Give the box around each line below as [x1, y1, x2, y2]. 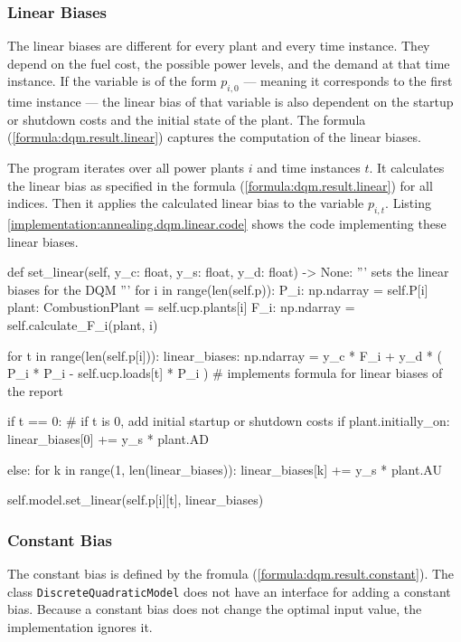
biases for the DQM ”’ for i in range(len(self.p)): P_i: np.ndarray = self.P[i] [7, 279, 428, 298]
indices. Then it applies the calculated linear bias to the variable [7, 194, 364, 212]
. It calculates [369, 157, 445, 176]
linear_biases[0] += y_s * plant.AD [7, 429, 209, 448]
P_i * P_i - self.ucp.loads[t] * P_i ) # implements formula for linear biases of [7, 363, 443, 382]
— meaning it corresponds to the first [243, 71, 453, 90]
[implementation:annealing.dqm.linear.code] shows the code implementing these [7, 213, 447, 232]
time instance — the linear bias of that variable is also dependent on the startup [7, 92, 454, 111]
